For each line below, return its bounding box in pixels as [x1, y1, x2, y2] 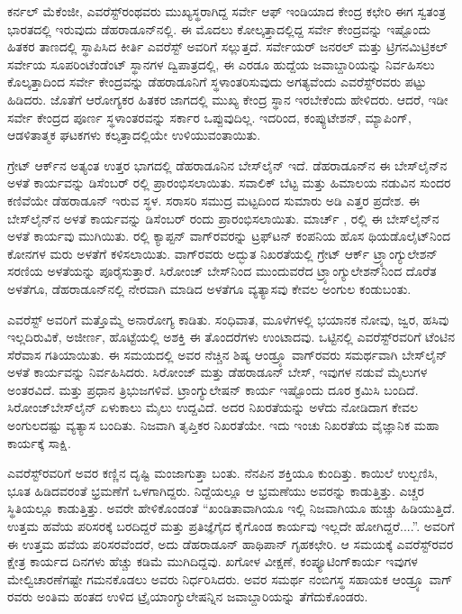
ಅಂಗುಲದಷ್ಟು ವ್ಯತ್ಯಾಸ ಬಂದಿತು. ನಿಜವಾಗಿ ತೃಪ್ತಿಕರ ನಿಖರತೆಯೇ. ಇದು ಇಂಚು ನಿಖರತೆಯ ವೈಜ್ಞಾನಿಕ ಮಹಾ [7, 416, 439, 435]
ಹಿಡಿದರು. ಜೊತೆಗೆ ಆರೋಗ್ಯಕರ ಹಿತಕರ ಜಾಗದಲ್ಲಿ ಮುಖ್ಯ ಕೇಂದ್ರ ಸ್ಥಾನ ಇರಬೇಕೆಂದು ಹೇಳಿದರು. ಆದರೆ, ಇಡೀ [7, 89, 448, 108]
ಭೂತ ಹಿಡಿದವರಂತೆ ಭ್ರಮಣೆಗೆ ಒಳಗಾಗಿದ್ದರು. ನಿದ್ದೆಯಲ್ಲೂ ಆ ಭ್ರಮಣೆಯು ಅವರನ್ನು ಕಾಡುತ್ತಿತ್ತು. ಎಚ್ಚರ [7, 481, 424, 499]
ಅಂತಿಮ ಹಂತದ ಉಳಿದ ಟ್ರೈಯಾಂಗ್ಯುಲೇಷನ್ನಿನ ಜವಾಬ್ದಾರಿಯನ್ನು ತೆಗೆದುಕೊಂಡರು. [36, 587, 368, 606]
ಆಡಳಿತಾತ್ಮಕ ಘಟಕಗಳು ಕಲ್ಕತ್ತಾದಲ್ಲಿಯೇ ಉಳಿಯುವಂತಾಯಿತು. [7, 125, 261, 144]
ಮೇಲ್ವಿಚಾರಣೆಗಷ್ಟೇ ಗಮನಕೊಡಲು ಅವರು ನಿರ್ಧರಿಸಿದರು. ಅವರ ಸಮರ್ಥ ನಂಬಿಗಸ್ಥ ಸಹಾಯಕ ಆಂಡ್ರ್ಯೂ [7, 569, 425, 588]
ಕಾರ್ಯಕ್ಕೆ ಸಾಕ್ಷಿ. [7, 433, 71, 452]
